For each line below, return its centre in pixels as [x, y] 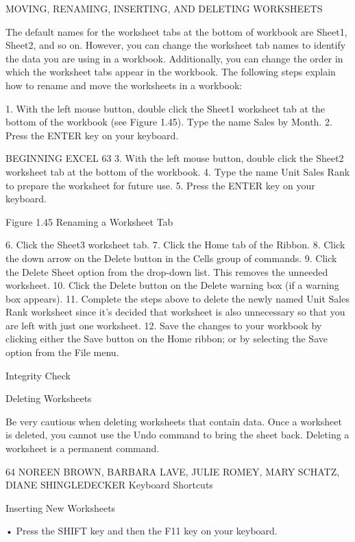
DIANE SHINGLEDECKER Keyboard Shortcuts [109, 485]
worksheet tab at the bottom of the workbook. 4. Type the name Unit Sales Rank [178, 171]
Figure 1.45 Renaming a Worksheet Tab [89, 221]
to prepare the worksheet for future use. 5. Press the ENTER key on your [160, 185]
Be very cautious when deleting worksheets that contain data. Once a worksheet [174, 421]
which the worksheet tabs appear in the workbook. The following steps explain [171, 72]
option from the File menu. [62, 352]
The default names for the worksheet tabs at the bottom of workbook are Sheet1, [176, 31]
